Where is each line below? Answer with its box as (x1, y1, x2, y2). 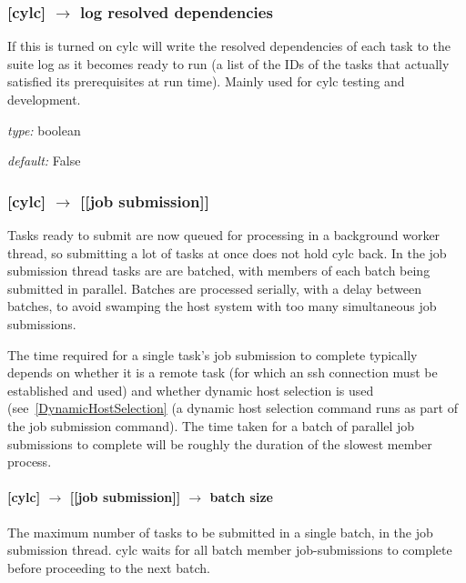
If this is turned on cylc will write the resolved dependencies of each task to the (7, 36, 451, 55)
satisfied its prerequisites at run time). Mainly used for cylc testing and (7, 72, 405, 91)
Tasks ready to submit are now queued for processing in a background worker (7, 226, 441, 244)
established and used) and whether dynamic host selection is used (7, 380, 374, 399)
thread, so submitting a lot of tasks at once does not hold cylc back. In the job (7, 243, 447, 262)
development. (7, 90, 81, 108)
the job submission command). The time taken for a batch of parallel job (7, 416, 415, 435)
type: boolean (7, 120, 81, 139)
